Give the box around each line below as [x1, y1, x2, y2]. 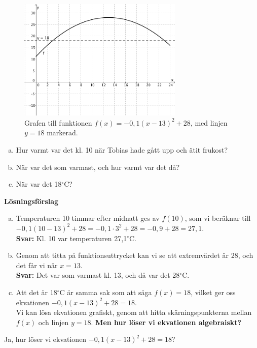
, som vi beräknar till [185, 213, 251, 223]
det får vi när [16, 259, 58, 270]
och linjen [38, 316, 69, 327]
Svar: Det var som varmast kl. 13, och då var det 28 [16, 270, 180, 280]
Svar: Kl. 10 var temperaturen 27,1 [16, 233, 127, 243]
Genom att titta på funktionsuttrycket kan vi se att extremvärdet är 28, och [16, 250, 253, 260]
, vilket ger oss [191, 286, 236, 297]
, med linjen [190, 117, 228, 128]
